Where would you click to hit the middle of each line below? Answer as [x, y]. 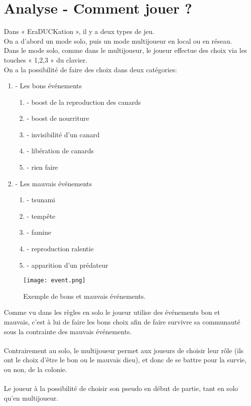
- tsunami [41, 200]
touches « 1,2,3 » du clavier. [46, 59]
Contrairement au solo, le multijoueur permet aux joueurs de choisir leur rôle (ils [124, 350]
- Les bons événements [49, 86]
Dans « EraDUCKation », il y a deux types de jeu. [79, 31]
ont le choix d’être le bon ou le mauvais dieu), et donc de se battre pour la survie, [125, 360]
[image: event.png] [54, 281]
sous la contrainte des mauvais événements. [68, 331]
